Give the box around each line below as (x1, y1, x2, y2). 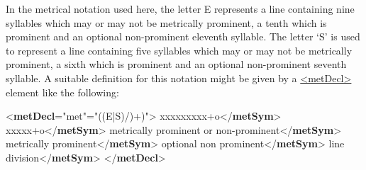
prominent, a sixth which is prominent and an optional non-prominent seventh (6, 57, 347, 72)
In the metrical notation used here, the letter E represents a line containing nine (6, 1, 355, 16)
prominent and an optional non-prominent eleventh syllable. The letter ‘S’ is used (6, 29, 360, 44)
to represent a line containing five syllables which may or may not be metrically (6, 42, 353, 57)
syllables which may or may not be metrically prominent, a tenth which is (6, 15, 327, 30)
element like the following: (6, 84, 119, 99)
